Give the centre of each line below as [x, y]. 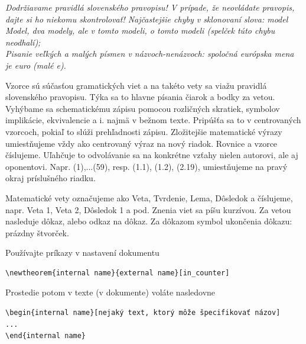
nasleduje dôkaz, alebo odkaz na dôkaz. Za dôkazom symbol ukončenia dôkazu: [149, 221]
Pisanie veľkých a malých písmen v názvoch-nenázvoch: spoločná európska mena [150, 54]
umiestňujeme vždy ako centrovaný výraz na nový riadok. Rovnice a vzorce [141, 143]
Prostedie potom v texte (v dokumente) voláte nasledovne [110, 292]
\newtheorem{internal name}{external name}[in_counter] [118, 273]
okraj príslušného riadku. [51, 178]
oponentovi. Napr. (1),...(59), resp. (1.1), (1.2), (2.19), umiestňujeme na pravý [147, 166]
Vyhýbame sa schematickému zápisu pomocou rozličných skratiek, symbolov [143, 108]
